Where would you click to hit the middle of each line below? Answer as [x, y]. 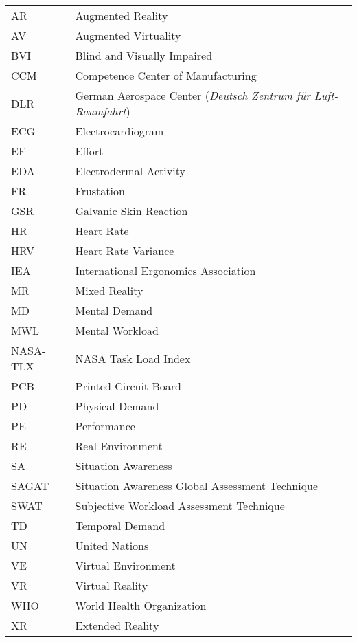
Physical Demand [117, 406]
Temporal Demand [120, 525]
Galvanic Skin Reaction [131, 211]
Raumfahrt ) [103, 111]
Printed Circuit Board [128, 386]
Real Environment [119, 446]
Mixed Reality [109, 290]
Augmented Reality [122, 15]
